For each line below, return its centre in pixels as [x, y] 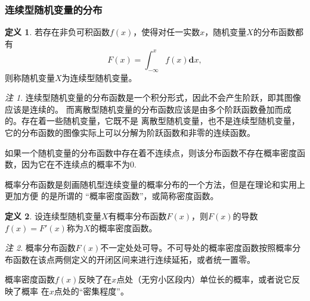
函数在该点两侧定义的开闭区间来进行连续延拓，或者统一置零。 [134, 259]
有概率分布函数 [137, 216]
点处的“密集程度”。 [91, 291]
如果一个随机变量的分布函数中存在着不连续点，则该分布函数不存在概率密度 [151, 152]
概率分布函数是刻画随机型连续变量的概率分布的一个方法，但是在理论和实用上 [155, 184]
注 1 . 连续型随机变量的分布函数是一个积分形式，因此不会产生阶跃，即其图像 [153, 97]
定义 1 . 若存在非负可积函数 [57, 32]
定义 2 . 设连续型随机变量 [53, 216]
